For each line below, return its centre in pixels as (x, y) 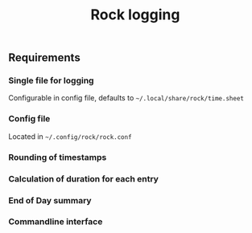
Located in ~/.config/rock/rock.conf (70, 136)
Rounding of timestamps (58, 157)
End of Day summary (50, 200)
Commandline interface (56, 222)
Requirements (44, 58)
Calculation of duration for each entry (84, 178)
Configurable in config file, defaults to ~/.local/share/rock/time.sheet (126, 98)
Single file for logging (51, 80)
